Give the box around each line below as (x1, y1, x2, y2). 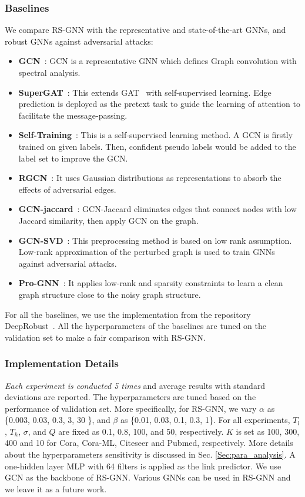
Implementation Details (5, 356, 119, 371)
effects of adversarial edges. (18, 183, 116, 195)
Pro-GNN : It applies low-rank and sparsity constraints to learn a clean (18, 277, 283, 289)
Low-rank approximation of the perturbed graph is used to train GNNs (18, 246, 275, 258)
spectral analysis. (18, 66, 81, 78)
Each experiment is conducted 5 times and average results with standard (5, 379, 266, 391)
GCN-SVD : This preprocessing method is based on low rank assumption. (18, 234, 292, 246)
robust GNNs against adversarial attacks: (5, 35, 153, 47)
